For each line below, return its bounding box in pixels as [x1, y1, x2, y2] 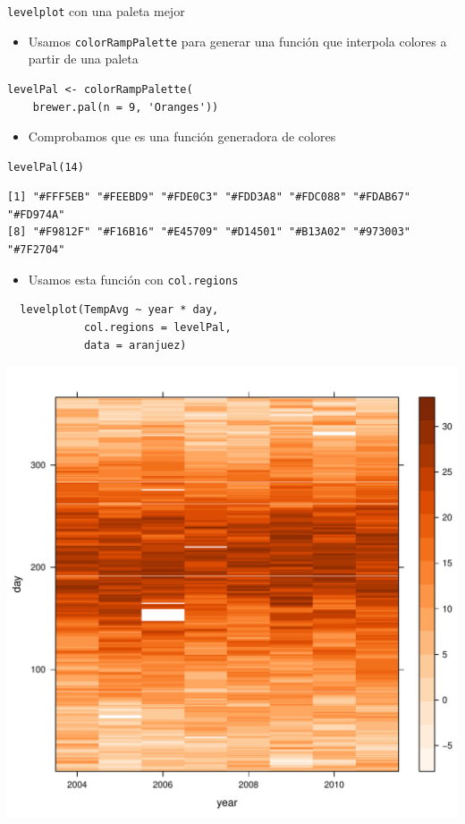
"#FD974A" [7, 208, 65, 221]
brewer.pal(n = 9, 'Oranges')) [32, 100, 219, 114]
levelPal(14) [7, 160, 84, 174]
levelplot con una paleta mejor [7, 2, 185, 20]
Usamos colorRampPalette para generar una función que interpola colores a [28, 31, 447, 50]
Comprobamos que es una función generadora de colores [28, 127, 336, 146]
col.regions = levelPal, [83, 320, 232, 334]
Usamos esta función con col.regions [28, 269, 239, 288]
